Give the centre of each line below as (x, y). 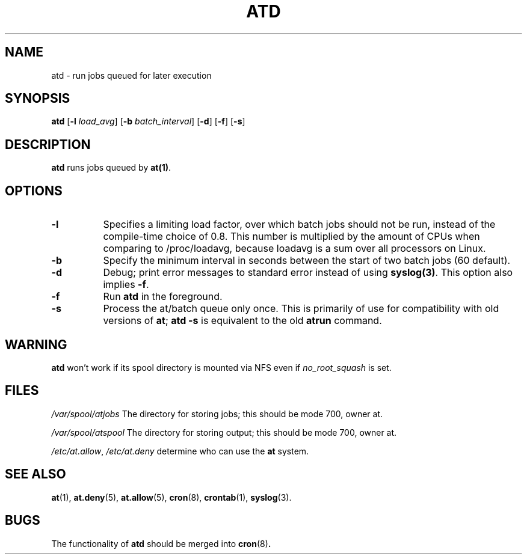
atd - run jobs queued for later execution (131, 75)
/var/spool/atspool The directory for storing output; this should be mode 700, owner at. (224, 432)
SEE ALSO (35, 474)
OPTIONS (34, 191)
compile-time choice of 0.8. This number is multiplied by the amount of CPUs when (291, 237)
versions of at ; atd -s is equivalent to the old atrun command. (242, 321)
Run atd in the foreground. (163, 297)
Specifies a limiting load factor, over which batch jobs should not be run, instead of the (299, 225)
